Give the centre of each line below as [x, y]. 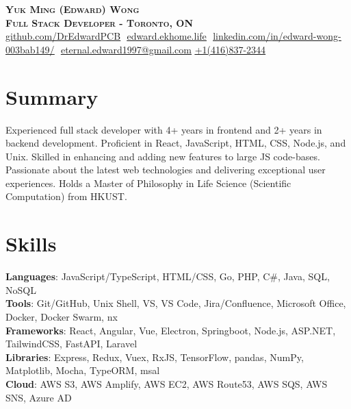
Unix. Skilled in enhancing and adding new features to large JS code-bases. [163, 156]
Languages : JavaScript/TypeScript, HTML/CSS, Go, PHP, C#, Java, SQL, [168, 276]
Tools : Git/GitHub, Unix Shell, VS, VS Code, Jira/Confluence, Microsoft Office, [176, 303]
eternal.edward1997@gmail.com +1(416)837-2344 [163, 49]
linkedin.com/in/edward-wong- [277, 36]
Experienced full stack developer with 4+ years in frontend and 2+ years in [164, 129]
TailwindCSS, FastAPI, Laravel [71, 344]
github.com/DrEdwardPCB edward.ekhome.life [106, 36]
